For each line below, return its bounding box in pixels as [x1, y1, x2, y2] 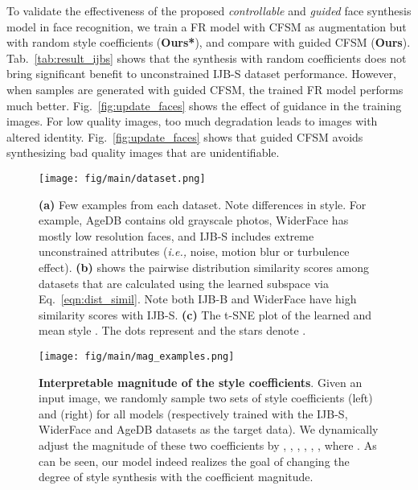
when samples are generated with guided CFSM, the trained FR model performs [6, 80, 404, 97]
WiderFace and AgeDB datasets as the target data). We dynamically [39, 421, 379, 438]
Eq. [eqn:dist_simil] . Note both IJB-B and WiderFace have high [39, 290, 357, 307]
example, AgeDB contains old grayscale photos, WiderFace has [39, 212, 349, 229]
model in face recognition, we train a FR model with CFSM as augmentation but [6, 18, 407, 35]
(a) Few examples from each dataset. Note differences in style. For [39, 196, 367, 212]
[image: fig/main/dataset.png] [39, 172, 206, 184]
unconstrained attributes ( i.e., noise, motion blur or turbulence [39, 243, 350, 260]
